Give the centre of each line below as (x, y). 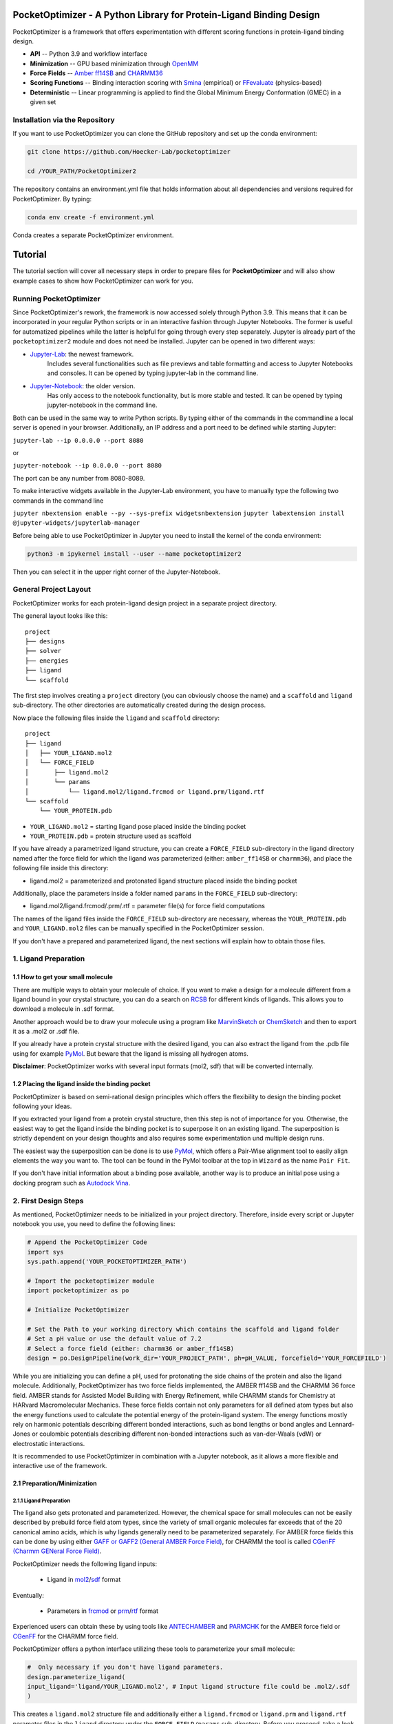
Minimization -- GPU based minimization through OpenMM (114, 63)
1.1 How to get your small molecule (63, 977)
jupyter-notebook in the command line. (102, 405)
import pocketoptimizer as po (78, 1291)
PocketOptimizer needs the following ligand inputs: (85, 1564)
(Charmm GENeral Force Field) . (57, 1551)
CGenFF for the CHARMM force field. (65, 1636)
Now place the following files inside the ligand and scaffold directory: (116, 718)
